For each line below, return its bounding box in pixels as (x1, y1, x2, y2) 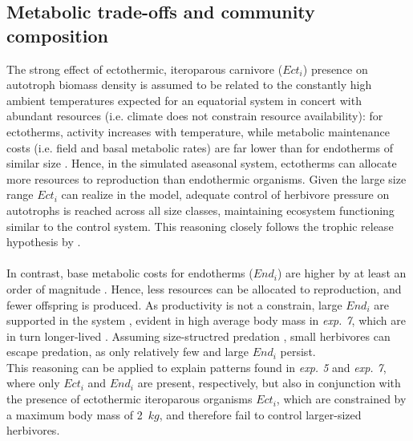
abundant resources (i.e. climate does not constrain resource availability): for (6, 107, 383, 124)
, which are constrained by (276, 390, 407, 407)
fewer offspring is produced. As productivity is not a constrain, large (6, 296, 342, 313)
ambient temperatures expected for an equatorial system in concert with (6, 91, 362, 108)
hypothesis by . (6, 233, 81, 250)
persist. (280, 343, 316, 360)
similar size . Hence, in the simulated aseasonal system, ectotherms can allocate (6, 155, 397, 172)
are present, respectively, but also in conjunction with (137, 374, 401, 391)
